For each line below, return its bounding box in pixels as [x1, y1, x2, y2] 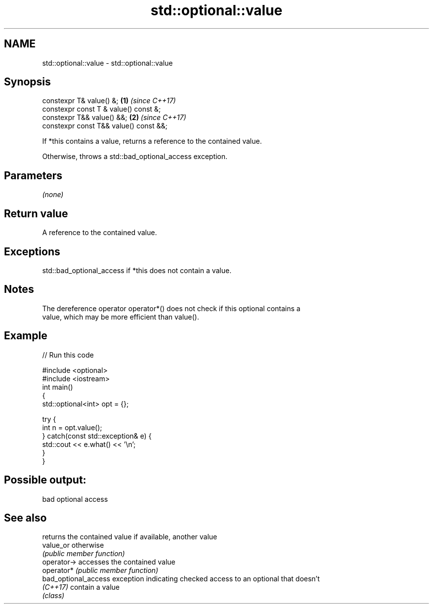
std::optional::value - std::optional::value [42, 58, 173, 67]
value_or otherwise [42, 541, 104, 550]
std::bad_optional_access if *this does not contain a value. [42, 266, 232, 275]
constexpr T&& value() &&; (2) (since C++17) [42, 113, 186, 122]
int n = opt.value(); [42, 423, 102, 432]
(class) [42, 591, 65, 600]
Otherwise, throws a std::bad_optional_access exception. [42, 152, 228, 161]
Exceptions [4, 245, 60, 258]
